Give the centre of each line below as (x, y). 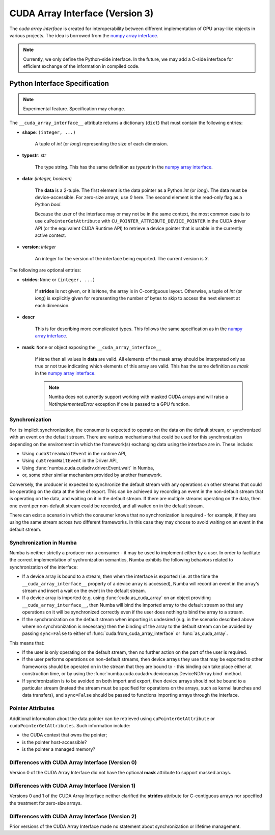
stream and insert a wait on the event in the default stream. (84, 591)
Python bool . (48, 205)
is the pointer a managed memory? (59, 749)
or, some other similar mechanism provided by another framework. (92, 475)
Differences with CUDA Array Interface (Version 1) (73, 786)
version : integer (39, 247)
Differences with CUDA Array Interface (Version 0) (73, 762)
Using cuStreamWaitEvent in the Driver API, (70, 461)
